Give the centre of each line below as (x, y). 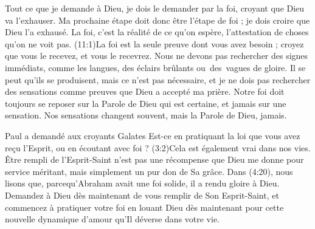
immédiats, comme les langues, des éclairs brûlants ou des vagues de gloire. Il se (155, 67)
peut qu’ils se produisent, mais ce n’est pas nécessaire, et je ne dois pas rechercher (158, 79)
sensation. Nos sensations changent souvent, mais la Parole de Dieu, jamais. (146, 115)
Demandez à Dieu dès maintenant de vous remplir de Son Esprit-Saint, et (142, 195)
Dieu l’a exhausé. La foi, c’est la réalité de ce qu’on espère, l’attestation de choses (157, 32)
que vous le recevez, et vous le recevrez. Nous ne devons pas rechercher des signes (157, 56)
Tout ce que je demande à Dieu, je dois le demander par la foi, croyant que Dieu (155, 8)
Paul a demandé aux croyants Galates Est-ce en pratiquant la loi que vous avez (153, 135)
